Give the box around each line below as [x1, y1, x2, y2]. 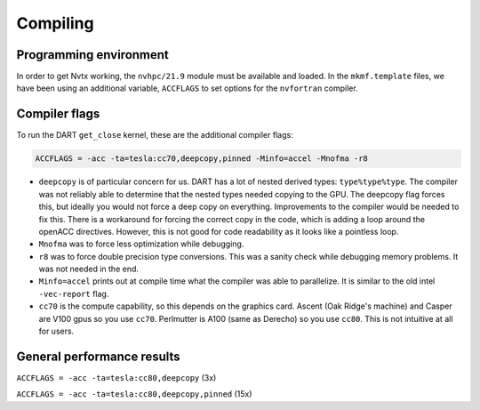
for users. [38, 326, 75, 337]
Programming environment [16, 47, 169, 62]
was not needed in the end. [38, 263, 140, 275]
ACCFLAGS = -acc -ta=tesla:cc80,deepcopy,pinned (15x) [16, 389, 252, 399]
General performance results [16, 349, 181, 364]
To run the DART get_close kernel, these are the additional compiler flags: [16, 130, 293, 141]
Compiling [16, 13, 94, 33]
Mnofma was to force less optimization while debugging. [38, 238, 244, 249]
